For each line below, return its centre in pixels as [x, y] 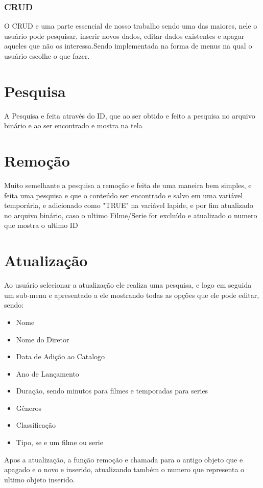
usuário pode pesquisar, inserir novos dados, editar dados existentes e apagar [124, 36]
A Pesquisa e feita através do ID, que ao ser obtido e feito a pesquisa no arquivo [130, 115]
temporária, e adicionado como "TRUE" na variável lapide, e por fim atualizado [129, 205]
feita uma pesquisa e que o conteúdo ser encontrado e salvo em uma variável [124, 195]
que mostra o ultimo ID [41, 225]
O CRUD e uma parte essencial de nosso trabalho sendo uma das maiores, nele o [131, 26]
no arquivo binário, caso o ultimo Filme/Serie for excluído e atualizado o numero [131, 215]
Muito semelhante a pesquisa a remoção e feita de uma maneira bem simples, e [128, 185]
